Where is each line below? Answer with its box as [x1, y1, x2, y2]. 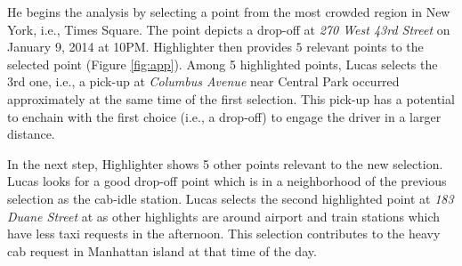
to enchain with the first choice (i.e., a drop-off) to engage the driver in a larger [7, 107, 442, 125]
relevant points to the [306, 37, 424, 56]
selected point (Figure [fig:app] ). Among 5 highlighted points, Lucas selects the [7, 54, 438, 73]
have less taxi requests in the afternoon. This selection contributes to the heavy [7, 224, 441, 243]
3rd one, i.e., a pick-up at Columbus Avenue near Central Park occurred [7, 72, 400, 91]
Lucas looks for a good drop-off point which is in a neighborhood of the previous [7, 172, 447, 190]
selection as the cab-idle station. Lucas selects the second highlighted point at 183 [7, 189, 454, 207]
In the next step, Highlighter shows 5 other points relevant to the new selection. [7, 154, 443, 173]
